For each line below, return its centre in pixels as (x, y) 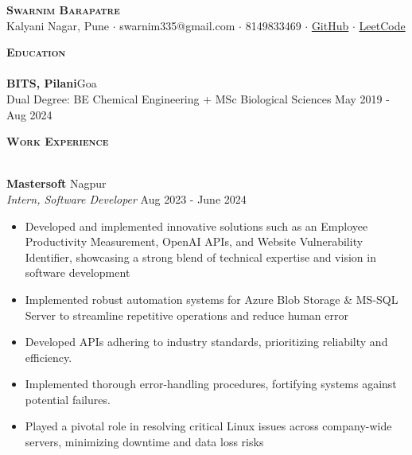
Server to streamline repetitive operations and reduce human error (187, 315)
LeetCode (382, 25)
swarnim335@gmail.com (177, 25)
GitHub (330, 25)
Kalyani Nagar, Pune (58, 25)
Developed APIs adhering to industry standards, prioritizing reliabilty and (206, 342)
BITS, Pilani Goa (52, 83)
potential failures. (68, 399)
